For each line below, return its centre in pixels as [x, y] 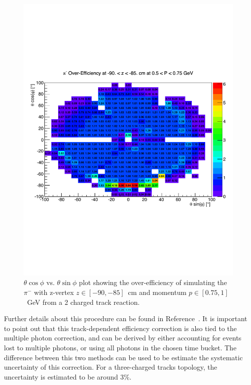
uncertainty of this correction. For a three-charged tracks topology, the [111, 367]
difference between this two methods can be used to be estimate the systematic [124, 357]
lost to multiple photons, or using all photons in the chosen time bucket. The [120, 348]
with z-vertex [54, 292]
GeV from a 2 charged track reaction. [83, 302]
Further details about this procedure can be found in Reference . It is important [126, 318]
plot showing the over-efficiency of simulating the [153, 282]
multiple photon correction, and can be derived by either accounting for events [123, 338]
